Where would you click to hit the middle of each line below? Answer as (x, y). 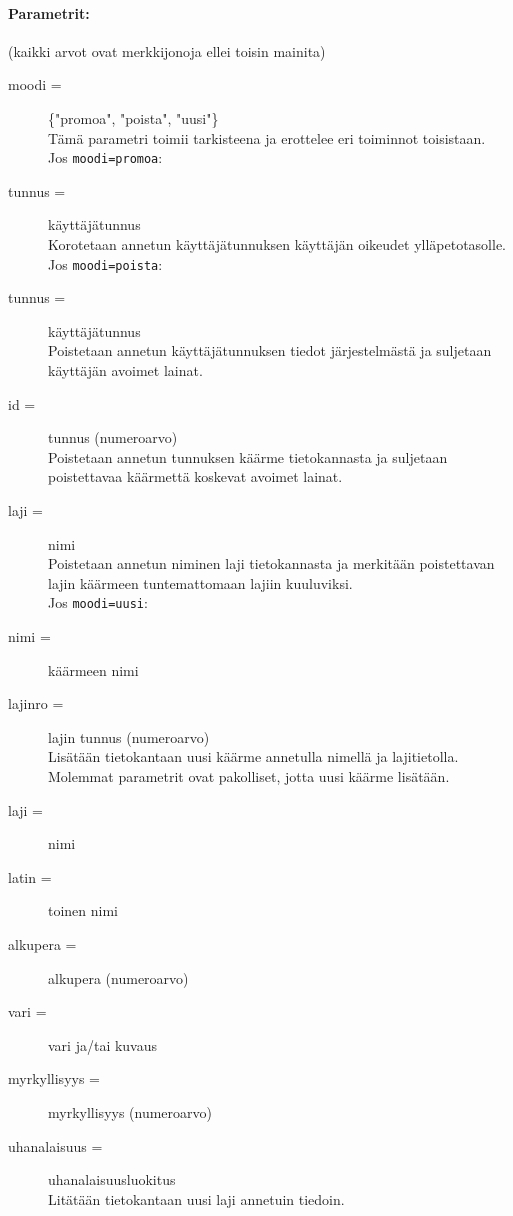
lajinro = (36, 703)
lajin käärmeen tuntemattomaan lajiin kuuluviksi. (200, 582)
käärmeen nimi (93, 669)
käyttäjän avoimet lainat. (125, 370)
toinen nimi (83, 910)
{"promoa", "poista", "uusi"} (133, 117)
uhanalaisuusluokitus (112, 1179)
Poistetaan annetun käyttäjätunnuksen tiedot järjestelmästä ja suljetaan (270, 350)
